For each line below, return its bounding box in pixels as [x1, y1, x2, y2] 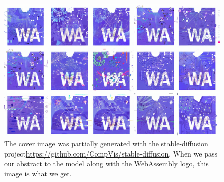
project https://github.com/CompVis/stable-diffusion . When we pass [4, 148, 217, 159]
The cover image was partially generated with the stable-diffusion [4, 138, 208, 149]
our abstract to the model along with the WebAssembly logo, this [4, 158, 209, 169]
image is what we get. [4, 168, 72, 178]
